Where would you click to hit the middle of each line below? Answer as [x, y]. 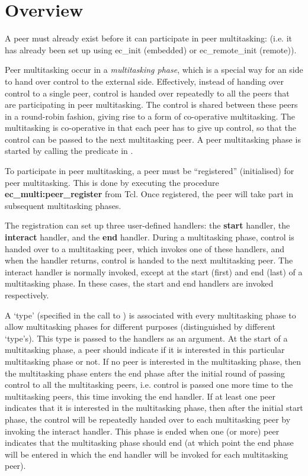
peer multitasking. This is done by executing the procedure [112, 182]
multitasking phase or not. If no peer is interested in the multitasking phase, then [153, 361]
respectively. [27, 295]
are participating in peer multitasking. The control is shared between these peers [151, 104]
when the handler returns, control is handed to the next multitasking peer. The [149, 260]
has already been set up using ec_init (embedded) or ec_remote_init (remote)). [151, 49]
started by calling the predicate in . [69, 151]
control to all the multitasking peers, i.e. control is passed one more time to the [149, 385]
